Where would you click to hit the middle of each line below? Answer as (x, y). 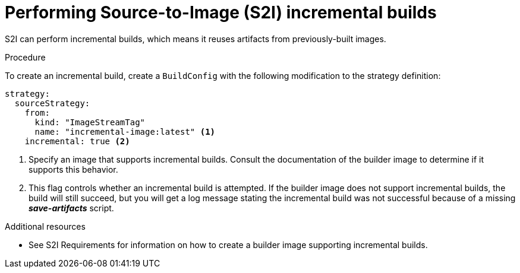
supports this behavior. (73, 169)
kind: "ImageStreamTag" (90, 122)
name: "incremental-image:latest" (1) (125, 131)
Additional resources (45, 226)
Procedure (25, 57)
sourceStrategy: (52, 103)
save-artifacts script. (71, 208)
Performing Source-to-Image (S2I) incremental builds (221, 12)
